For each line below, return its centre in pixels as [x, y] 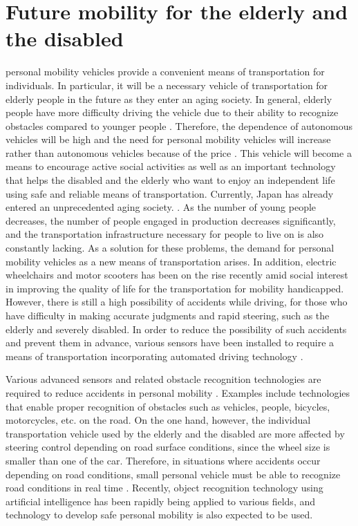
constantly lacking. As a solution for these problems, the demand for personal [170, 248]
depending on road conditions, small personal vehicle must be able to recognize [173, 474]
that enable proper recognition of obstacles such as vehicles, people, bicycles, [168, 406]
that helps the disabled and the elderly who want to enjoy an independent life [170, 180]
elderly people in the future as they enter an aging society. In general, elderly [169, 98]
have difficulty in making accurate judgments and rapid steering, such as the [168, 315]
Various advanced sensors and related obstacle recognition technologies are [163, 379]
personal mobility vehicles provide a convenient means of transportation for [165, 72]
